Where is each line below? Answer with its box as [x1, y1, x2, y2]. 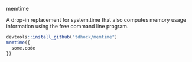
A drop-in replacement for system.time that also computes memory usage [6, 17, 187, 23]
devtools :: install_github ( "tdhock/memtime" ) [6, 34, 118, 40]
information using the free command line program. [6, 23, 129, 30]
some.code [11, 45, 35, 51]
